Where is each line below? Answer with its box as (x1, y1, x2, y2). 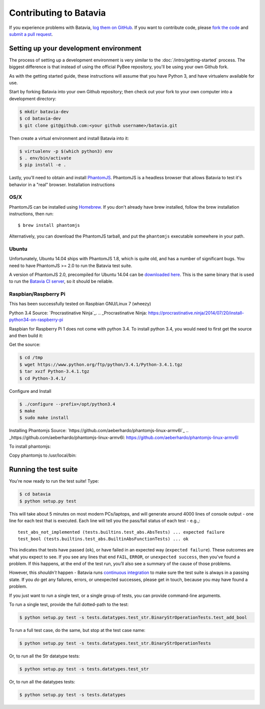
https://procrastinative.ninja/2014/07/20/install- (148, 310, 244, 316)
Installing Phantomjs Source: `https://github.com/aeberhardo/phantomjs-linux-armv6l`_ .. (9, 428, 189, 434)
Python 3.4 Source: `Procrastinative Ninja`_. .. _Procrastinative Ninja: (9, 310, 147, 316)
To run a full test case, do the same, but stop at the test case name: (9, 627, 146, 633)
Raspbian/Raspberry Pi (9, 291, 66, 298)
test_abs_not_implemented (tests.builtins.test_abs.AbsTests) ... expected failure (18, 529, 225, 535)
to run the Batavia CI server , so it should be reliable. (9, 278, 114, 284)
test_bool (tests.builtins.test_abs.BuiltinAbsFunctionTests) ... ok (18, 536, 189, 542)
